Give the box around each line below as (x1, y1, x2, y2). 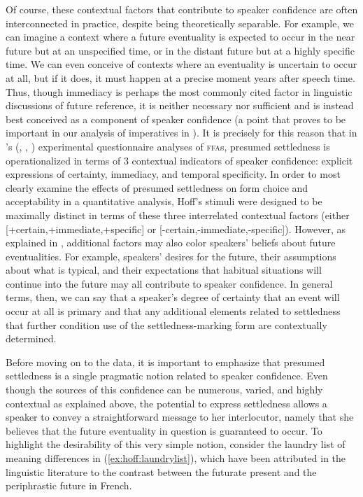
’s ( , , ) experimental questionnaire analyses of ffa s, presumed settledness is (6, 139, 330, 153)
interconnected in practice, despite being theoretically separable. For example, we (6, 15, 354, 30)
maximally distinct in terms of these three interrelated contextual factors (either (6, 207, 350, 222)
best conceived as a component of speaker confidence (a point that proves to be (6, 111, 346, 126)
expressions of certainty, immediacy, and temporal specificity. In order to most (6, 167, 341, 181)
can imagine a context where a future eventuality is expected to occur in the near (6, 29, 355, 44)
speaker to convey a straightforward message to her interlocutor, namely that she (6, 409, 354, 424)
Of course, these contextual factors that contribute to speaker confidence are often (6, 2, 358, 16)
